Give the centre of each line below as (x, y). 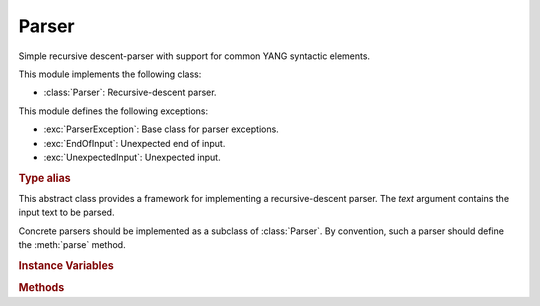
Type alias (44, 178)
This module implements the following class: (110, 74)
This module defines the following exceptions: (113, 111)
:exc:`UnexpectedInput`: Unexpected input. (132, 157)
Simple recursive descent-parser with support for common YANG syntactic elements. (194, 56)
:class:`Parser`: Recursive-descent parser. (130, 92)
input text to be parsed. (66, 212)
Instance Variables (66, 265)
